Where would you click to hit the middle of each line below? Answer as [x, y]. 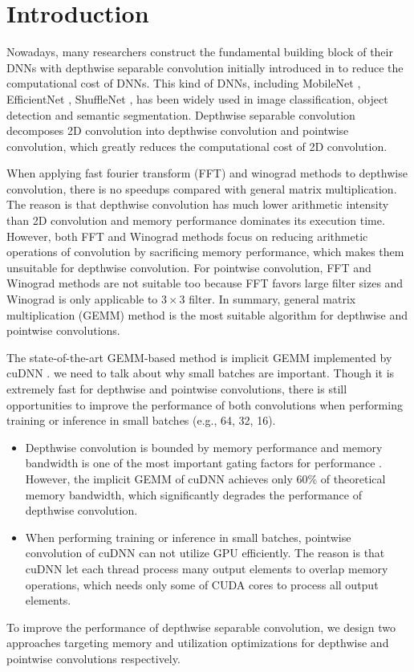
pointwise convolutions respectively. [93, 658]
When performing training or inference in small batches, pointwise [188, 537]
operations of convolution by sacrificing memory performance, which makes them [205, 252]
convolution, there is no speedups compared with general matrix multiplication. [202, 188]
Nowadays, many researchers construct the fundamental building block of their [200, 52]
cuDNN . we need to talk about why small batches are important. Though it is [201, 373]
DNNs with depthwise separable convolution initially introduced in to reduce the [205, 67]
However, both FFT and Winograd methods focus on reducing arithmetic [187, 236]
